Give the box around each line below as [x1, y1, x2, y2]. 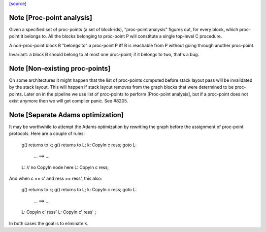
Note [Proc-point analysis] [9, 13, 93, 22]
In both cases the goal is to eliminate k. [9, 220, 89, 226]
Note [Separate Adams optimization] [9, 111, 124, 119]
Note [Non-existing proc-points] [9, 64, 111, 72]
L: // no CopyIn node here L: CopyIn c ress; [21, 164, 109, 170]
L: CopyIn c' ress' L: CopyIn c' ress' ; [21, 209, 96, 215]
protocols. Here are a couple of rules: [9, 131, 85, 136]
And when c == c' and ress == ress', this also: [9, 175, 102, 182]
